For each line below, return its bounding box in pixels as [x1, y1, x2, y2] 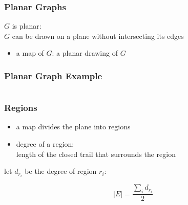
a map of [16, 48, 44, 58]
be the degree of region [25, 166, 97, 176]
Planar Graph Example [4, 69, 102, 82]
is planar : [12, 20, 41, 31]
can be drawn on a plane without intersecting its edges [12, 30, 184, 41]
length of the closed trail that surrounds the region [16, 148, 176, 159]
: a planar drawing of [52, 48, 118, 58]
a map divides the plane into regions [16, 121, 131, 132]
